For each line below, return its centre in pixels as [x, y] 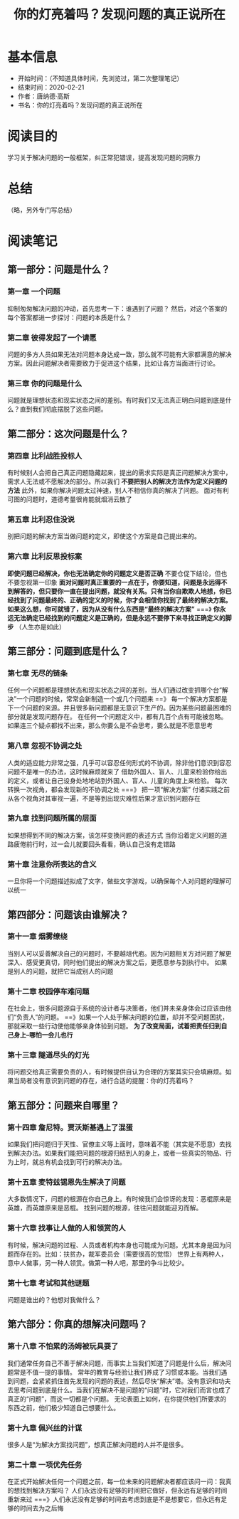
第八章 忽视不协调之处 [45, 746]
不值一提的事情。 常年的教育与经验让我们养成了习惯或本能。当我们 [123, 1372]
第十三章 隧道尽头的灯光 [48, 1055]
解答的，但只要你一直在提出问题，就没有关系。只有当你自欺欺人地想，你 [119, 591]
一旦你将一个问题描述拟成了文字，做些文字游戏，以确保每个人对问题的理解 [116, 881]
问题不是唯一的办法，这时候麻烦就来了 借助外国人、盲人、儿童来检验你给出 [117, 772]
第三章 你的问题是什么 [45, 383]
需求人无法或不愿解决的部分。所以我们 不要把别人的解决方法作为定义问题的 [117, 481]
